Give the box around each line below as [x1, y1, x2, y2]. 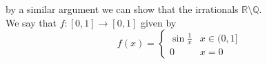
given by [140, 15, 177, 29]
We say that [6, 15, 57, 29]
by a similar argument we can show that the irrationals [6, 2, 239, 16]
